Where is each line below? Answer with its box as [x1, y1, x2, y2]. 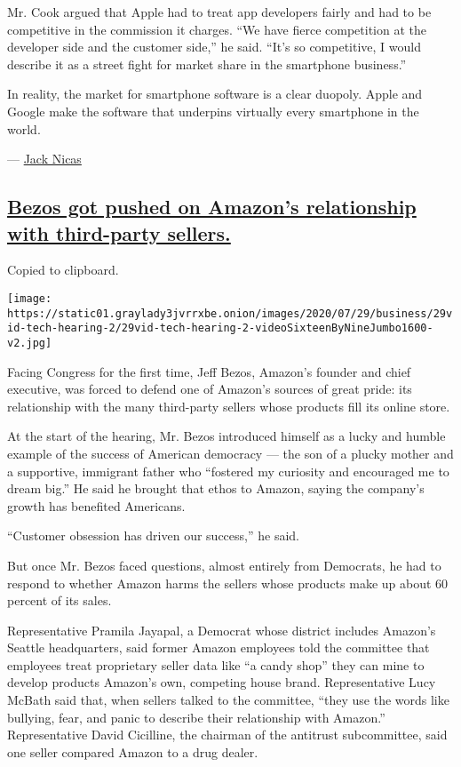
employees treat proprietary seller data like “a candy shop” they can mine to [7, 655, 425, 674]
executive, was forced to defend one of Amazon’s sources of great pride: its [7, 380, 412, 398]
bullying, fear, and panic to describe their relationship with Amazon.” [7, 707, 385, 726]
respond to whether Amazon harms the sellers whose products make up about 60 [7, 573, 449, 592]
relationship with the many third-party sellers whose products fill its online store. [7, 396, 450, 415]
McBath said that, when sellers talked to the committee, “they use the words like [7, 691, 449, 709]
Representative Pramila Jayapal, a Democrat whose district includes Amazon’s [7, 620, 436, 639]
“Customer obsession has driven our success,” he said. [7, 526, 299, 545]
